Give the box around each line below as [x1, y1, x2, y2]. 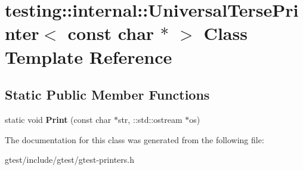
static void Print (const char [5, 113, 112, 125]
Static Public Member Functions [5, 85, 210, 104]
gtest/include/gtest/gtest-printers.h [5, 153, 134, 166]
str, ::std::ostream [118, 113, 183, 125]
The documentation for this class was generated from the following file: [5, 133, 264, 146]
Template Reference [5, 44, 172, 69]
